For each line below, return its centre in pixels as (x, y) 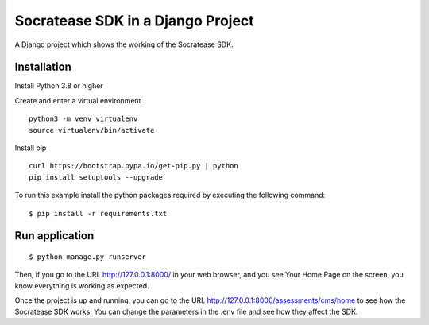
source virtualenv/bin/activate (92, 130)
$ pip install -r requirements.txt (98, 213)
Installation (43, 67)
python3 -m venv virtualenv (83, 119)
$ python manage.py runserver (88, 257)
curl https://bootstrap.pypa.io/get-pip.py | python (133, 166)
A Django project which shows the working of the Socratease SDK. (124, 44)
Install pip (31, 148)
